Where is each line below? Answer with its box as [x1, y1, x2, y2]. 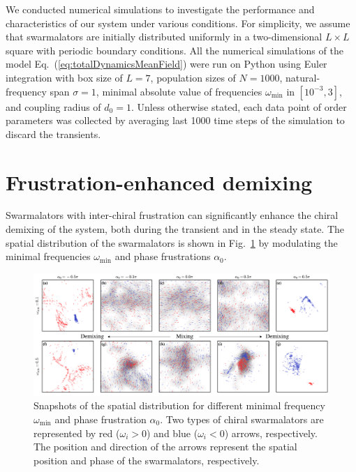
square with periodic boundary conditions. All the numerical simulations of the [6, 43, 343, 57]
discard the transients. [6, 126, 101, 141]
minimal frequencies [6, 249, 91, 264]
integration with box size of [6, 70, 123, 84]
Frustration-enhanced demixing [6, 167, 313, 196]
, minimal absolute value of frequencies [96, 84, 262, 98]
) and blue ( [147, 425, 198, 440]
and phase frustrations [114, 249, 211, 264]
